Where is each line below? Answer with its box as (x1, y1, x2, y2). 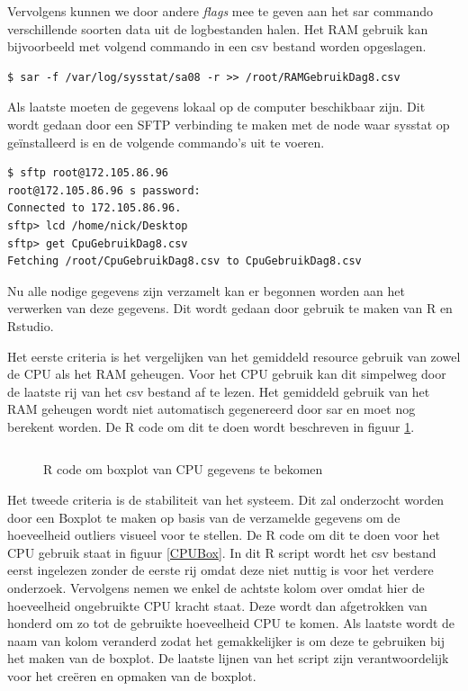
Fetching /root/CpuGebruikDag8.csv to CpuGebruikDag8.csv (7, 255, 362, 268)
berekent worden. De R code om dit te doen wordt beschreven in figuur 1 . (7, 417, 415, 435)
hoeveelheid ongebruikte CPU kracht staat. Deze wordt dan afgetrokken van (7, 596, 427, 615)
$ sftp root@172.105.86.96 (7, 166, 168, 180)
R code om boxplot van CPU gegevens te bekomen (43, 460, 323, 479)
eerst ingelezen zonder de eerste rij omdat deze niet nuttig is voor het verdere (7, 561, 434, 579)
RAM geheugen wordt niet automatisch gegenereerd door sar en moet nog (7, 399, 416, 418)
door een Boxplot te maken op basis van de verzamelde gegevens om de (7, 507, 400, 526)
